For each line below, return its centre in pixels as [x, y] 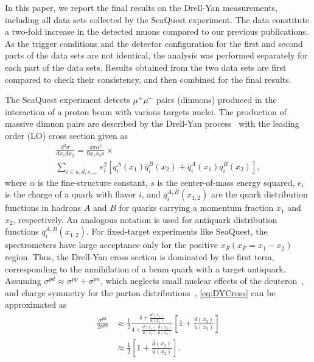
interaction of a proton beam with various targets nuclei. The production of [146, 111]
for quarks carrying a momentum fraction [196, 208]
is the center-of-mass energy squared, [226, 182]
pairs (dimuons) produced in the [216, 100]
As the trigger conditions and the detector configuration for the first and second [154, 43]
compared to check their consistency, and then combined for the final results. [148, 79]
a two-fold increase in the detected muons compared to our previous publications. [157, 31]
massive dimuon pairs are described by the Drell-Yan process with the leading [152, 123]
